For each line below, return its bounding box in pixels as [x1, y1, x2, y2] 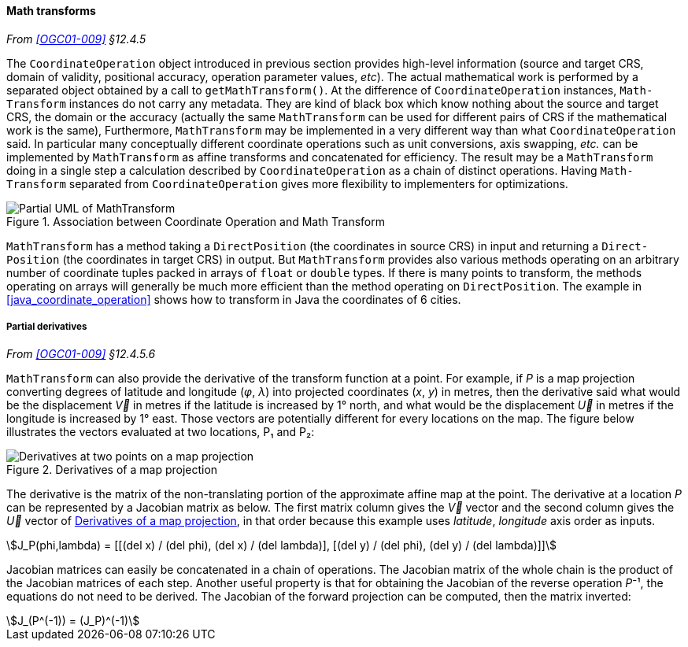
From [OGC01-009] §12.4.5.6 [6, 347, 156, 361]
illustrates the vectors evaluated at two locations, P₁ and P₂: [6, 425, 315, 439]
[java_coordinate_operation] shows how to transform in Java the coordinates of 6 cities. [6, 292, 461, 306]
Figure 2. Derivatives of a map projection [6, 463, 218, 477]
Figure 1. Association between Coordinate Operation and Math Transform [6, 214, 385, 228]
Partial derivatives [6, 321, 87, 332]
